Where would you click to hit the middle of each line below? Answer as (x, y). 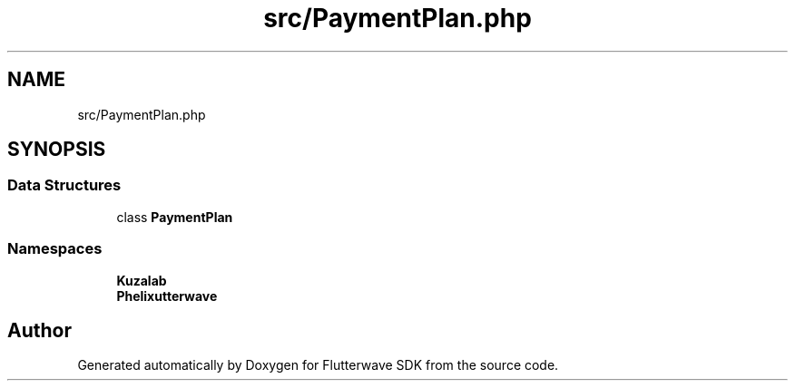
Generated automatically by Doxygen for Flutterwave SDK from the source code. (318, 365)
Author (39, 330)
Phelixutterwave (167, 296)
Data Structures (64, 185)
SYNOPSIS (57, 150)
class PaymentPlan (175, 217)
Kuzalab (142, 280)
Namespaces (55, 249)
